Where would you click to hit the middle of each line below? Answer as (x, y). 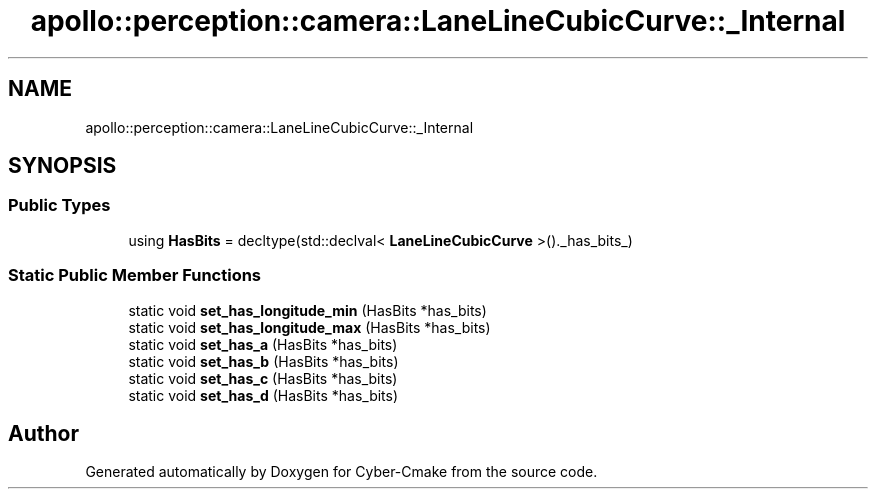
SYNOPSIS (62, 166)
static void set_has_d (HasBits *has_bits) (263, 395)
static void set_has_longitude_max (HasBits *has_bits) (309, 327)
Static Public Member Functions (135, 275)
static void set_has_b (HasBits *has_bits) (263, 361)
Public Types (59, 205)
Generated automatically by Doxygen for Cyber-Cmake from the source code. (341, 472)
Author (43, 433)
